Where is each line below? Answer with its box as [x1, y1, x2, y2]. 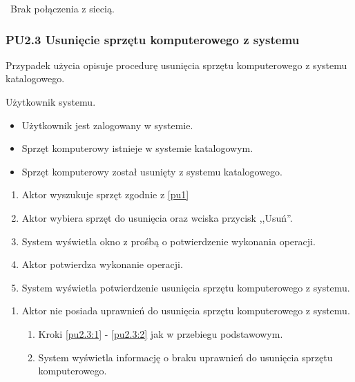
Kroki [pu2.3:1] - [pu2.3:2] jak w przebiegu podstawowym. [38, 326, 283, 341]
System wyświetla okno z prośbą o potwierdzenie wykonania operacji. [21, 233, 316, 248]
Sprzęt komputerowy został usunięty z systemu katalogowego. [21, 164, 283, 178]
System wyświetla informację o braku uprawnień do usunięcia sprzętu [38, 350, 333, 364]
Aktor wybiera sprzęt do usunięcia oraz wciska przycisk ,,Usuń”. [21, 210, 293, 225]
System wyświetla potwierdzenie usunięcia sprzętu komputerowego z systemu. [21, 280, 350, 294]
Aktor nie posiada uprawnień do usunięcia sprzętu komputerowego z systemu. [21, 303, 350, 318]
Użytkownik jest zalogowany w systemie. [21, 117, 193, 132]
